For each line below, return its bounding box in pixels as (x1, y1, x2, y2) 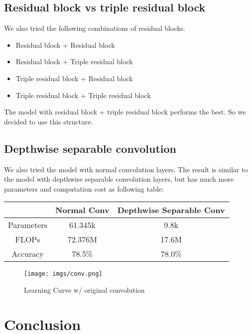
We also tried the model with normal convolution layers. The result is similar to (4, 164, 248, 174)
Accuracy (11, 248, 44, 260)
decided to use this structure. (4, 116, 93, 126)
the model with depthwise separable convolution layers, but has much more (4, 174, 234, 184)
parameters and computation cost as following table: (4, 183, 164, 194)
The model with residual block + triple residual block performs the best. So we (4, 107, 246, 117)
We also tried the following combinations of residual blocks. (4, 23, 186, 33)
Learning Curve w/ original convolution (24, 285, 145, 295)
